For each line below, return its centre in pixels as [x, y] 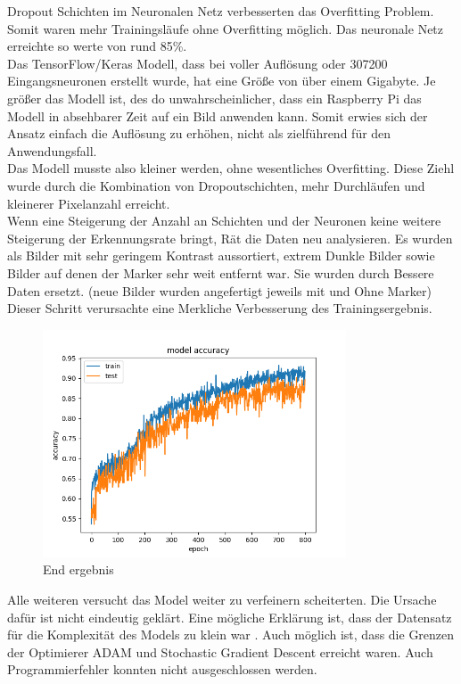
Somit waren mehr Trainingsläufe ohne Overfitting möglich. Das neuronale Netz [226, 28]
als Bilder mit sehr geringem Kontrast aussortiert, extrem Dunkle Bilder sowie [221, 255]
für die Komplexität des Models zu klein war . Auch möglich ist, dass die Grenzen [231, 635]
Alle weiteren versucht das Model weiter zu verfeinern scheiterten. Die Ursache [222, 599]
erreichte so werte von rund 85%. [97, 46]
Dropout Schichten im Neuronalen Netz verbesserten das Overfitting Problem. [221, 11]
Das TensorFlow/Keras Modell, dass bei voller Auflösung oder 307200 [198, 63]
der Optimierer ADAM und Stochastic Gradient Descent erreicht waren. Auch [220, 651]
